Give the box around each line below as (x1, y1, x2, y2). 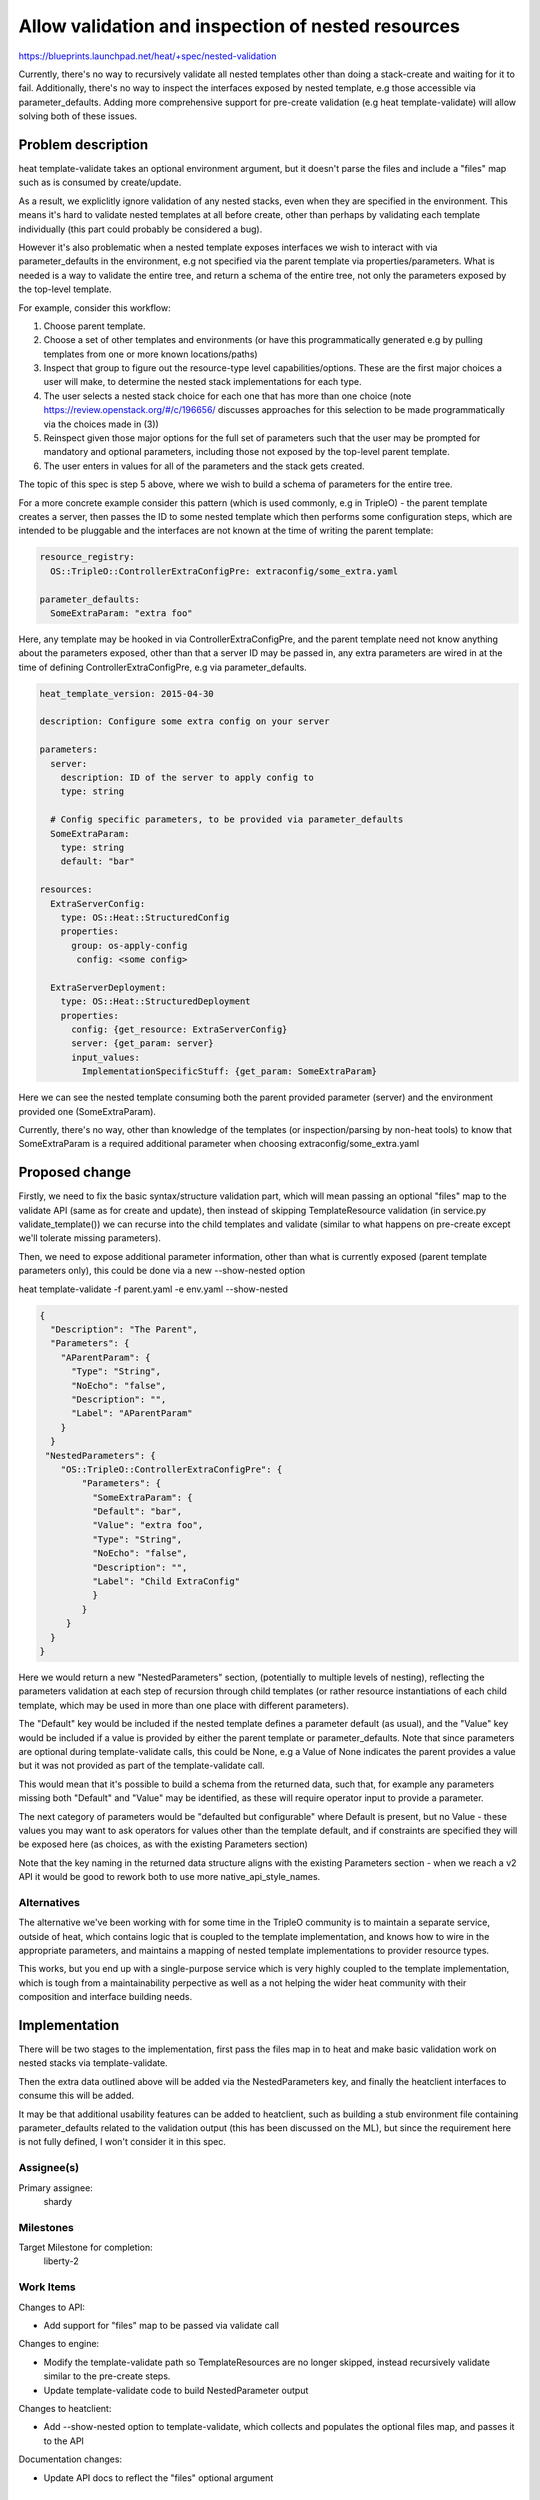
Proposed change (18, 1164, 132, 1181)
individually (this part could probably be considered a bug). (18, 223, 263, 235)
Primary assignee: (18, 2181, 94, 2194)
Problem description (18, 136, 149, 153)
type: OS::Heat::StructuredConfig (60, 911, 230, 923)
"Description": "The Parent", (50, 1324, 199, 1335)
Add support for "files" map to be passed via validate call (43, 2320, 280, 2331)
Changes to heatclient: (18, 2402, 112, 2414)
